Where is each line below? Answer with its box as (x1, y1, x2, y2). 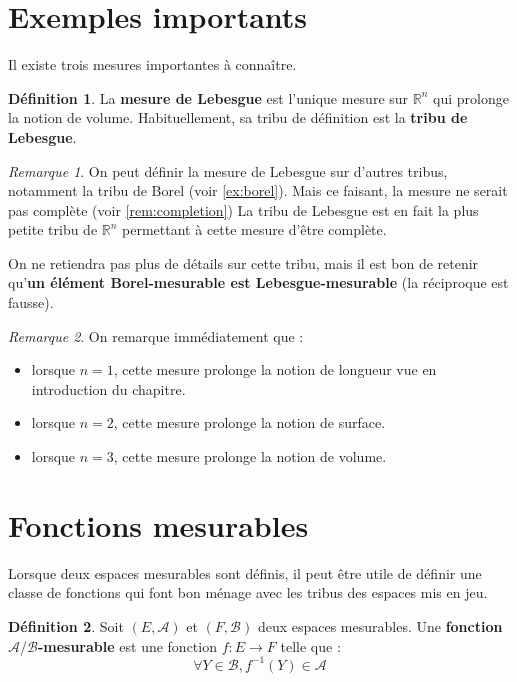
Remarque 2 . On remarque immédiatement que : (8, 325, 304, 346)
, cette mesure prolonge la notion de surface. (113, 412, 386, 433)
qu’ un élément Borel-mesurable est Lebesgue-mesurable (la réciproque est (8, 272, 509, 293)
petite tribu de (8, 219, 98, 240)
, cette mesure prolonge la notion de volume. (113, 446, 387, 467)
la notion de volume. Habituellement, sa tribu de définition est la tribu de (8, 107, 468, 128)
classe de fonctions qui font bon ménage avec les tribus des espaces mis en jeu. (8, 582, 488, 603)
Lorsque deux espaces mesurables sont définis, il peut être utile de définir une (8, 562, 482, 583)
